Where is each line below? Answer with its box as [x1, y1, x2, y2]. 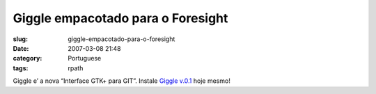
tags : [13, 63, 29, 72]
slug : [13, 35, 28, 43]
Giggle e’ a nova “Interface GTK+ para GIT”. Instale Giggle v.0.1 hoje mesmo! [13, 77, 231, 85]
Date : [13, 44, 29, 52]
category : [13, 54, 42, 63]
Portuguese [68, 54, 102, 63]
